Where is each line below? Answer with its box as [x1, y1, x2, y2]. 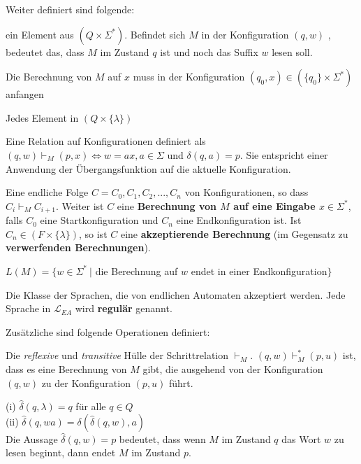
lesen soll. [272, 44, 313, 59]
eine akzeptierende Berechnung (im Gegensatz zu [120, 226, 348, 241]
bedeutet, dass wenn [119, 431, 206, 446]
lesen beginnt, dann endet [6, 445, 116, 460]
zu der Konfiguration [41, 375, 131, 390]
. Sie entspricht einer [240, 147, 328, 162]
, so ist [79, 226, 108, 241]
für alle [75, 399, 106, 414]
